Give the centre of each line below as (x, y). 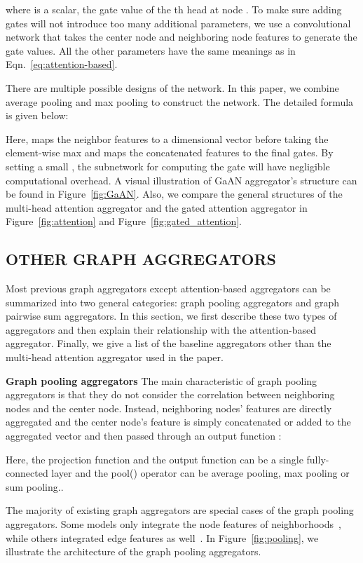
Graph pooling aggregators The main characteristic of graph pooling (162, 380)
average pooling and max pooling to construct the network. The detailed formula (180, 101)
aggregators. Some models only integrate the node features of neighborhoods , (173, 524)
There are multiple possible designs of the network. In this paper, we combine (172, 87)
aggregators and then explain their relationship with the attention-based (161, 329)
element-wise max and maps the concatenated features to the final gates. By (170, 152)
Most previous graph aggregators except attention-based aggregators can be (168, 289)
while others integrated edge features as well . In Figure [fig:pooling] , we (162, 537)
